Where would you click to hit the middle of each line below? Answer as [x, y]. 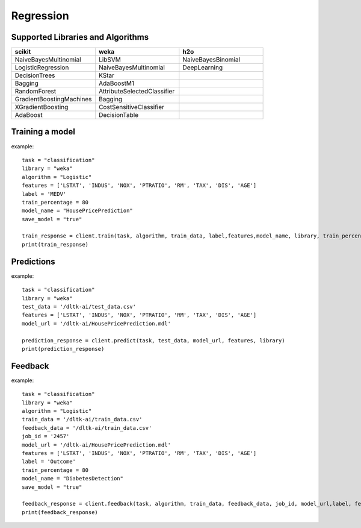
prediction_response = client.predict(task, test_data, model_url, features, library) [153, 340]
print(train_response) [55, 244]
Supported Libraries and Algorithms [80, 37]
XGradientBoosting [42, 107]
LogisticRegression [42, 68]
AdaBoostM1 [116, 83]
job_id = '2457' [46, 436]
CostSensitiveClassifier [131, 107]
